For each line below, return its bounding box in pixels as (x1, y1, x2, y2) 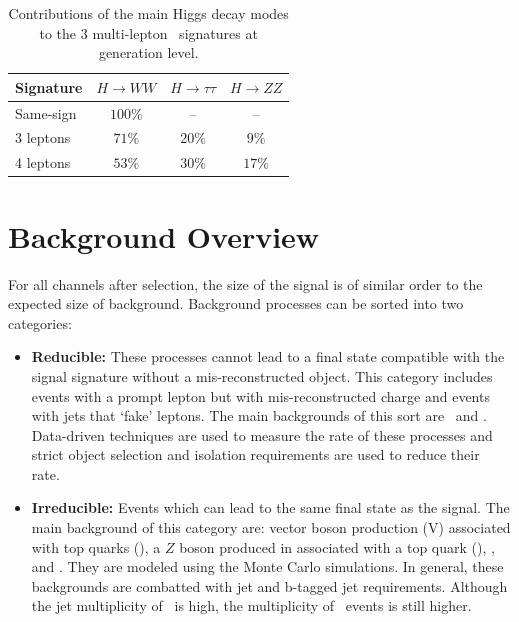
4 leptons (15, 152, 71, 173)
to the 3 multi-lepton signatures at (39, 22, 258, 43)
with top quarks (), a (31, 536, 161, 557)
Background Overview (8, 215, 320, 256)
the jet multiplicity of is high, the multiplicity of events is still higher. (31, 595, 472, 616)
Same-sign (15, 102, 77, 123)
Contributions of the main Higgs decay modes (8, 3, 289, 23)
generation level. (98, 42, 199, 63)
